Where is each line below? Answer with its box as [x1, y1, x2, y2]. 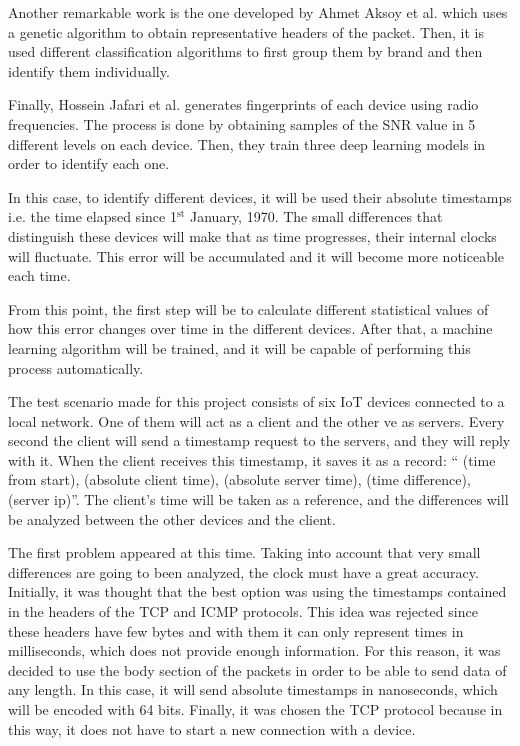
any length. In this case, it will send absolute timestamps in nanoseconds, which [8, 679, 498, 700]
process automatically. [8, 357, 144, 378]
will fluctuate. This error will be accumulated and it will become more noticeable [8, 245, 505, 266]
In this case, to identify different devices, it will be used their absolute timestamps [8, 186, 512, 207]
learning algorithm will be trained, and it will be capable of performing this [8, 337, 471, 358]
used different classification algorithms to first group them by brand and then [8, 41, 483, 62]
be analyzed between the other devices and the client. [8, 508, 336, 529]
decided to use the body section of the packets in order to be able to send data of [8, 659, 507, 680]
